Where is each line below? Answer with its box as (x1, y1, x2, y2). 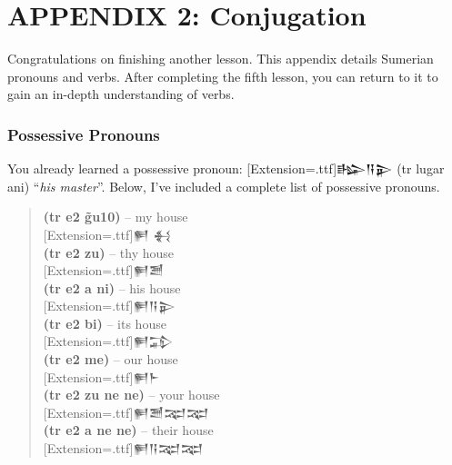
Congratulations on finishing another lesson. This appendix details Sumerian (7, 49, 434, 68)
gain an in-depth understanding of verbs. (7, 84, 235, 104)
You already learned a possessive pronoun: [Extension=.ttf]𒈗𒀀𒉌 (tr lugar (7, 159, 445, 178)
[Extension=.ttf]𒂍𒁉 (43, 331, 174, 351)
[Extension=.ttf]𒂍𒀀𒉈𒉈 (43, 439, 204, 458)
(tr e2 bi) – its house (43, 313, 166, 332)
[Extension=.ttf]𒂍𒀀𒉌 (43, 296, 176, 315)
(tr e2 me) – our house (43, 350, 178, 369)
